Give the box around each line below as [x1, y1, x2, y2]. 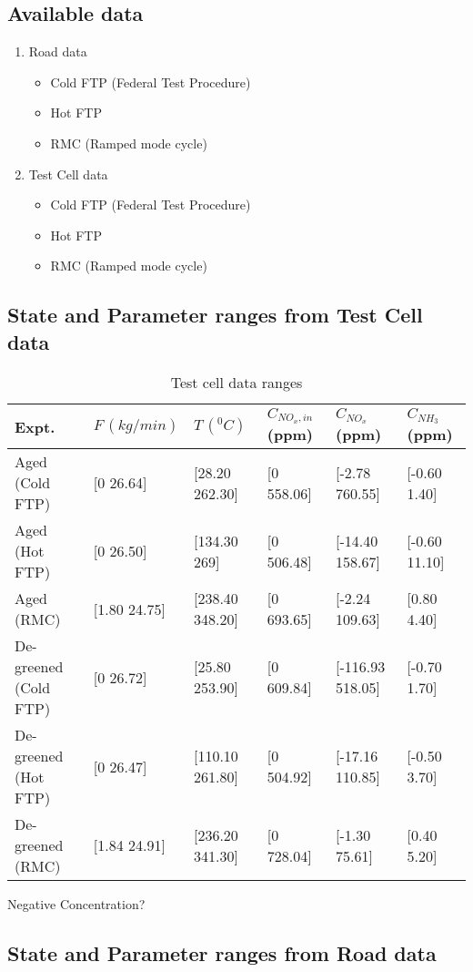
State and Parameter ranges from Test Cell [7, 301, 423, 329]
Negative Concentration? [7, 895, 146, 914]
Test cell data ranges [170, 371, 303, 393]
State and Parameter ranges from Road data [7, 939, 437, 967]
